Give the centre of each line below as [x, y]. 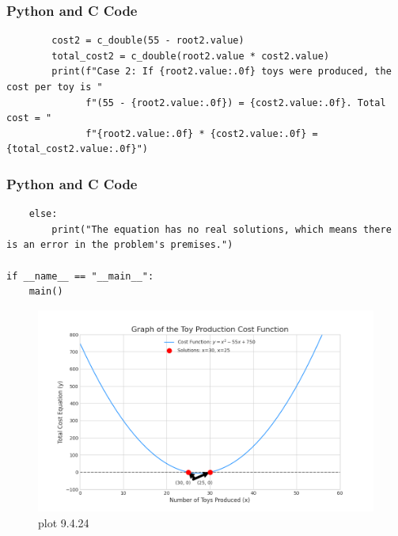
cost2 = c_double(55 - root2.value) [148, 41]
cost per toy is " [55, 87]
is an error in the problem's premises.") [120, 245]
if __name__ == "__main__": [80, 276]
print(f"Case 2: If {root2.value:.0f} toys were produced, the [222, 72]
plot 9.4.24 [64, 522]
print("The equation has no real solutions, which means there [222, 229]
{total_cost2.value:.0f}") [77, 149]
